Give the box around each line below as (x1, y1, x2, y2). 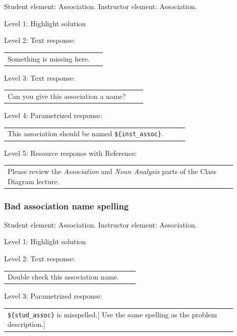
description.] (8, 319, 45, 329)
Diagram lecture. (8, 176, 60, 186)
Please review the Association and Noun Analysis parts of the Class (8, 165, 216, 176)
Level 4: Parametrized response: (4, 110, 102, 121)
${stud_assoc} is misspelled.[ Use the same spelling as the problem (8, 309, 217, 319)
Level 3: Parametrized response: (4, 291, 102, 301)
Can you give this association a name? (8, 90, 126, 101)
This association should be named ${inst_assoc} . (8, 128, 163, 139)
